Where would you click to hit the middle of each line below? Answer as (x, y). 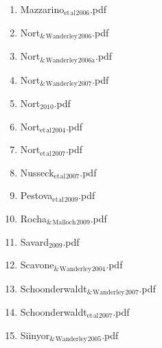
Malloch (64, 223)
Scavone (37, 265)
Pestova (36, 195)
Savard (35, 241)
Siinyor (35, 335)
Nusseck (37, 172)
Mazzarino (42, 9)
